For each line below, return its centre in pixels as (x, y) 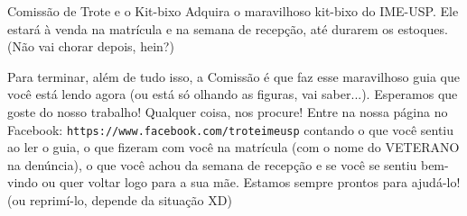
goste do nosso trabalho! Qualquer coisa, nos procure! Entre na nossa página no (228, 111)
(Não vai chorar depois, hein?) (91, 46)
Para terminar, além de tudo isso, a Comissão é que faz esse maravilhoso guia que (233, 76)
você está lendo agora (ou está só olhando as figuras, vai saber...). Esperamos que (233, 94)
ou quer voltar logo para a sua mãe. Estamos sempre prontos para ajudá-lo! (251, 182)
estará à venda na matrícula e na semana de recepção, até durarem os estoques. (228, 28)
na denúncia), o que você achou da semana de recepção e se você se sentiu (212, 164)
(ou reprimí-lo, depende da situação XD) (120, 200)
